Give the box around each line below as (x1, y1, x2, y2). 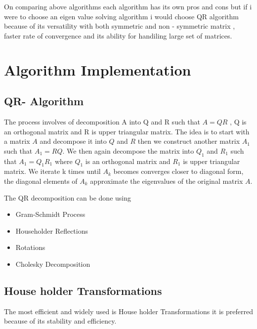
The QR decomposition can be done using (4, 192, 131, 203)
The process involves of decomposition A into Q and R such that (4, 116, 200, 126)
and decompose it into (40, 136, 107, 146)
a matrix (4, 136, 30, 146)
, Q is (230, 116, 247, 126)
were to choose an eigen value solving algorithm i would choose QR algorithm (4, 11, 239, 21)
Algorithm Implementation (4, 59, 191, 80)
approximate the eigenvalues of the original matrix (90, 175, 243, 186)
